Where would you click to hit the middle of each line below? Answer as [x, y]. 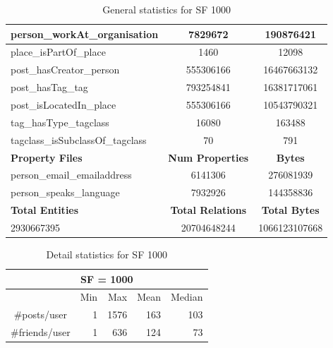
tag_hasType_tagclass [60, 122]
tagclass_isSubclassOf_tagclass [79, 139]
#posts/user [40, 314]
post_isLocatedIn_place [63, 104]
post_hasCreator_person [65, 70]
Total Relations [208, 210]
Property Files [47, 157]
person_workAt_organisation [85, 34]
